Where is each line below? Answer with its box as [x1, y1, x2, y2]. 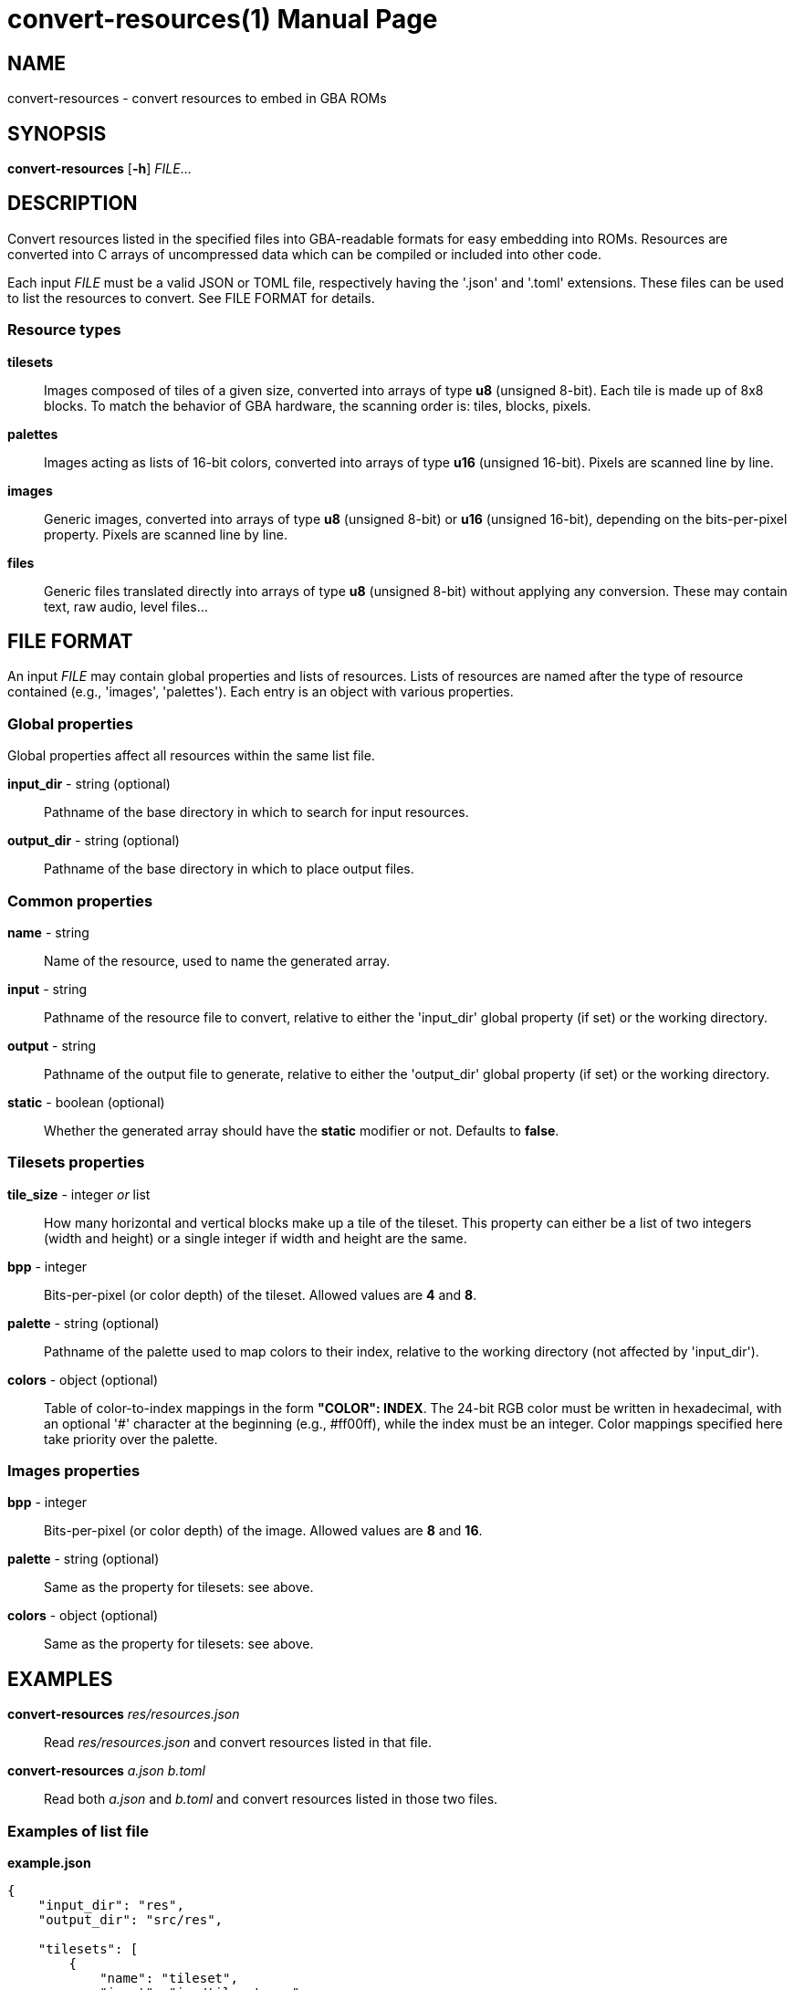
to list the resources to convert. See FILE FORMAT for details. [7, 289, 375, 306]
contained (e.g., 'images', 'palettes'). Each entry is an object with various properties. [7, 684, 514, 700]
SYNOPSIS [7, 121, 107, 145]
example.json [7, 1855, 91, 1871]
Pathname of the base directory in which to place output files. [44, 861, 414, 877]
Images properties [7, 1461, 141, 1481]
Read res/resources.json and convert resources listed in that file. [44, 1734, 433, 1751]
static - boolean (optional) [7, 1094, 165, 1110]
